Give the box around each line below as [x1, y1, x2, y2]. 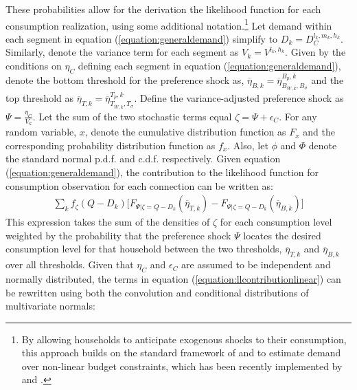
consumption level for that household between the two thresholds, [5, 241, 282, 256]
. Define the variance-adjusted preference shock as [134, 91, 344, 105]
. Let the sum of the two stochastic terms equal [32, 109, 232, 123]
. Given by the [285, 45, 346, 59]
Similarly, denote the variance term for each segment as [5, 45, 239, 59]
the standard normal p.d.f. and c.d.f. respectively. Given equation [5, 151, 281, 166]
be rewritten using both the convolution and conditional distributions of [5, 285, 309, 299]
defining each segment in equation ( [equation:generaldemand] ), [78, 58, 341, 73]
